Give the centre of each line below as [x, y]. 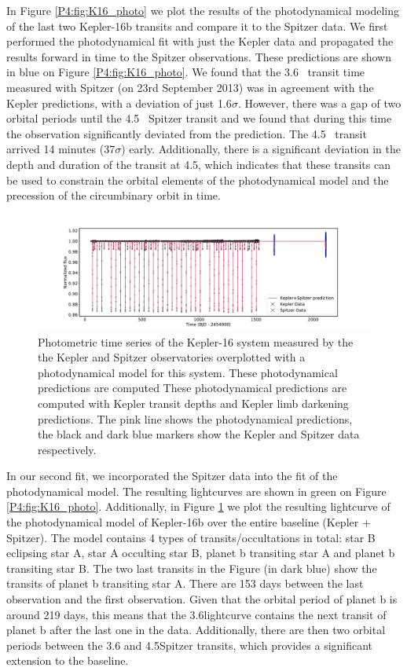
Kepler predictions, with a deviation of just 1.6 [119, 103]
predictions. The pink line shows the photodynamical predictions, [195, 418]
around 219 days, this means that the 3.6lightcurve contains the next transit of [196, 614]
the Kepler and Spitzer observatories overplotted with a [172, 357]
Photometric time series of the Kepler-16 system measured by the [196, 341]
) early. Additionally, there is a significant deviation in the [261, 149]
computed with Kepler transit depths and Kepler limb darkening [193, 403]
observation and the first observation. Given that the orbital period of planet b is [202, 599]
